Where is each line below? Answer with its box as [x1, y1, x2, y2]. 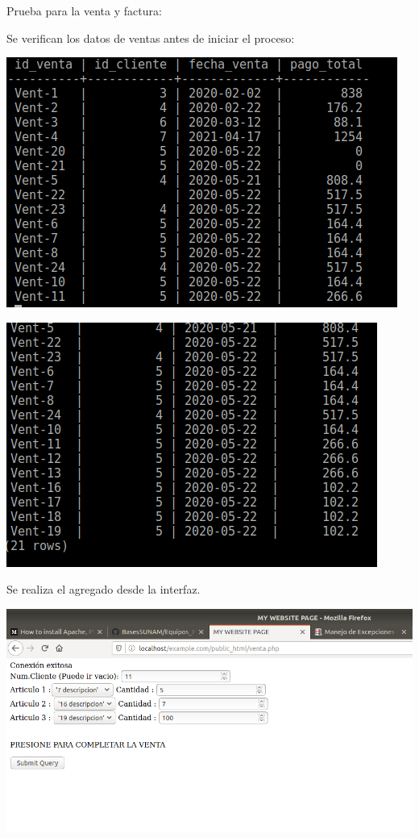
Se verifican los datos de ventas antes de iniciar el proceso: [6, 29, 295, 46]
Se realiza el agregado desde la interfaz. [6, 581, 201, 598]
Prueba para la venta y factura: [6, 2, 162, 19]
